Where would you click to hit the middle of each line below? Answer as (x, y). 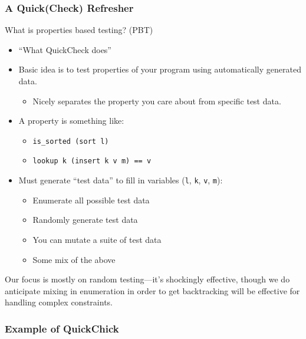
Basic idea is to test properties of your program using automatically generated (160, 69)
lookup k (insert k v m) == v (92, 161)
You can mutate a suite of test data (97, 239)
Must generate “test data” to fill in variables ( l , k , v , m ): (121, 180)
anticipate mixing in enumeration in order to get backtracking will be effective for (152, 290)
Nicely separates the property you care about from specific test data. (157, 101)
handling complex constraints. (59, 302)
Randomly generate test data (85, 220)
